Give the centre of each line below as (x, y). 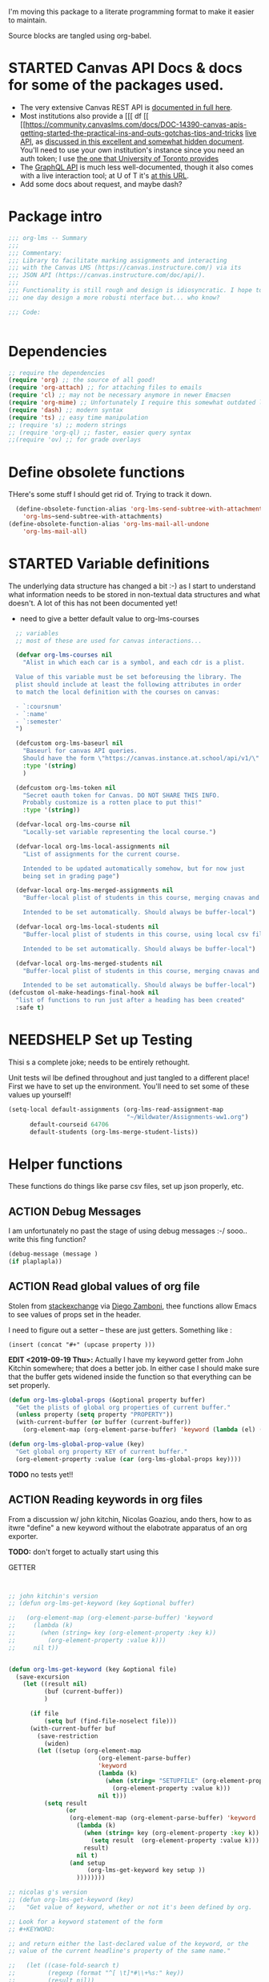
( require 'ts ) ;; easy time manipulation (78, 417)
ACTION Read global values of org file (104, 1286)
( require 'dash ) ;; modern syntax (66, 410)
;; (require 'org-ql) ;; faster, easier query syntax (100, 433)
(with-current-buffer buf (72, 1728)
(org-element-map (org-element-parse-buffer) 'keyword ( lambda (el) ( (143, 1430)
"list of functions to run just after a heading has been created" (130, 1000)
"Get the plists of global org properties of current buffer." (123, 1407)
